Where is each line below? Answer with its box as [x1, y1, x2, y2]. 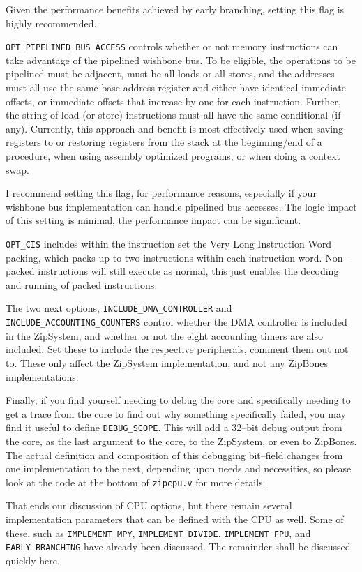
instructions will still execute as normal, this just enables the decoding [38, 264, 339, 278]
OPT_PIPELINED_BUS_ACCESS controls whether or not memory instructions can [6, 39, 338, 54]
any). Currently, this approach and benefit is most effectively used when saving [6, 121, 343, 135]
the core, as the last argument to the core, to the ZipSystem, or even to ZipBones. [6, 433, 357, 448]
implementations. [6, 369, 79, 384]
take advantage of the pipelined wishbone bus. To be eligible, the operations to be [6, 52, 356, 67]
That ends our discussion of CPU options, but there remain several [6, 498, 292, 513]
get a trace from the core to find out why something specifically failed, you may [6, 406, 346, 421]
